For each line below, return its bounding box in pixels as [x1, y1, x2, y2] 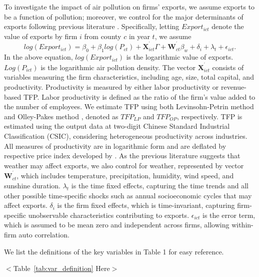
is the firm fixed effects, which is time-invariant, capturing [57, 200, 235, 210]
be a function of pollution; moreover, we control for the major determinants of [4, 11, 243, 22]
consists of [212, 62, 244, 72]
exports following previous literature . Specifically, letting [4, 21, 179, 32]
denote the [211, 21, 244, 32]
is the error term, [202, 209, 255, 220]
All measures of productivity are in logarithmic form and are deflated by [4, 140, 226, 151]
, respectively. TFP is [176, 111, 242, 121]
